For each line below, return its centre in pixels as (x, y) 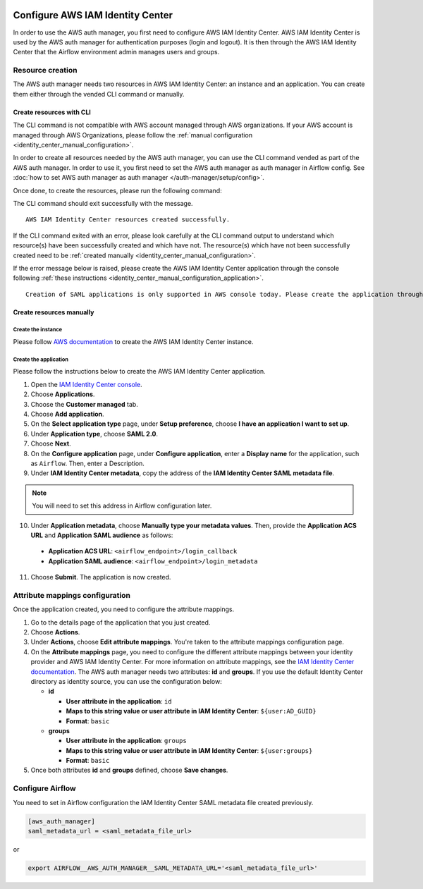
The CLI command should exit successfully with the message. (103, 203)
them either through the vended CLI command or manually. (99, 94)
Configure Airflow (45, 788)
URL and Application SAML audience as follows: (102, 535)
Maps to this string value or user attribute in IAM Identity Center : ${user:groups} (189, 750)
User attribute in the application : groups (126, 741)
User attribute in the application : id (119, 701)
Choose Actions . (55, 632)
